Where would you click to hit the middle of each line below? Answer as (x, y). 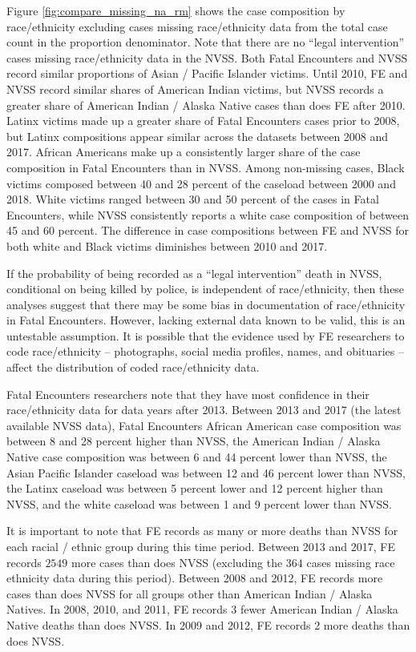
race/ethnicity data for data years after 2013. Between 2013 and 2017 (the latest (204, 410)
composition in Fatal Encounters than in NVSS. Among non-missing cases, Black (206, 167)
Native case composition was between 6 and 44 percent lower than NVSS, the (197, 457)
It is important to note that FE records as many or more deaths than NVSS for (202, 531)
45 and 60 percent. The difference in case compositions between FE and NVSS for (208, 230)
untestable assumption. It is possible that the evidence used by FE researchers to (206, 335)
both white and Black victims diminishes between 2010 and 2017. (167, 246)
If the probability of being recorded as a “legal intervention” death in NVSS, (194, 273)
